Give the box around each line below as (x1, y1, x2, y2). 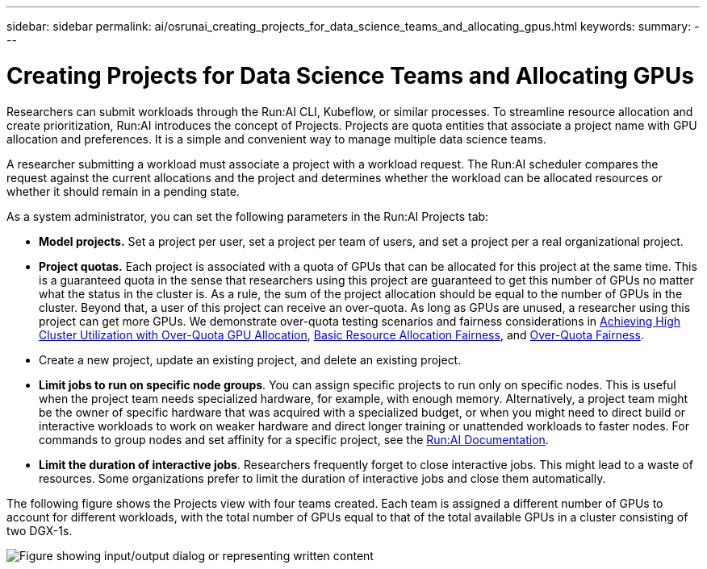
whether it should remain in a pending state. (6, 184, 240, 198)
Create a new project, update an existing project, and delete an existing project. (39, 352, 462, 367)
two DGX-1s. (6, 523, 73, 538)
